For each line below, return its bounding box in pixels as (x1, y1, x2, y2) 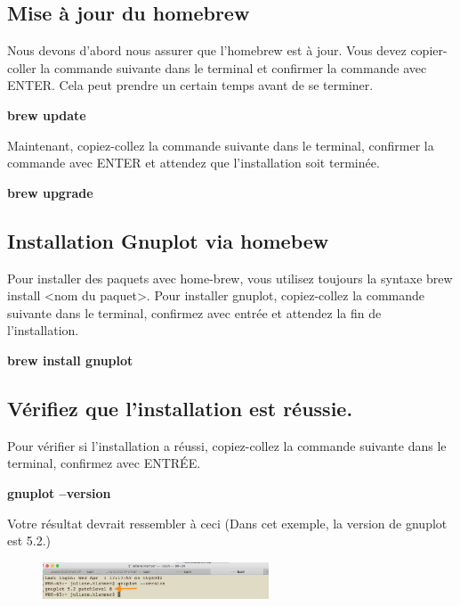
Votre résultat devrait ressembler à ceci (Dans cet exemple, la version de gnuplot (7, 513, 448, 532)
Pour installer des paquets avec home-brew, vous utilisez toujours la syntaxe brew (7, 268, 453, 287)
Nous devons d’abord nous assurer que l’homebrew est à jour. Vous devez (7, 41, 407, 60)
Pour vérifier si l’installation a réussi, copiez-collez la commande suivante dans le (7, 436, 447, 454)
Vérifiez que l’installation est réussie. (7, 394, 353, 422)
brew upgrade (7, 183, 93, 201)
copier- (410, 41, 448, 60)
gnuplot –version (7, 483, 111, 502)
